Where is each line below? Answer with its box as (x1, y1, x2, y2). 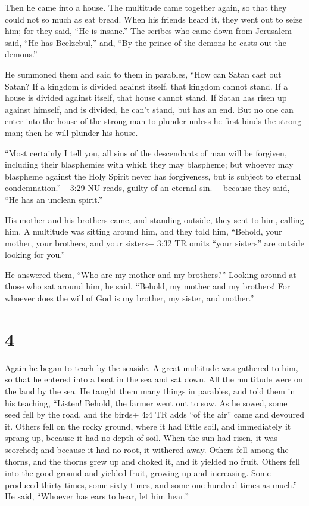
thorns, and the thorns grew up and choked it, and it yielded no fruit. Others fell (5, 455, 300, 467)
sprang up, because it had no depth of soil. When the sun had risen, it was (5, 431, 277, 444)
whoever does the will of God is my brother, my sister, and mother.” (5, 292, 254, 304)
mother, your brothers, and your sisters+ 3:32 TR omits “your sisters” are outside (5, 236, 304, 249)
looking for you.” (5, 248, 65, 261)
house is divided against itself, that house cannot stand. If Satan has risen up (5, 91, 287, 104)
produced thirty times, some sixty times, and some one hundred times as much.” (5, 478, 297, 490)
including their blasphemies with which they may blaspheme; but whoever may (5, 158, 294, 171)
